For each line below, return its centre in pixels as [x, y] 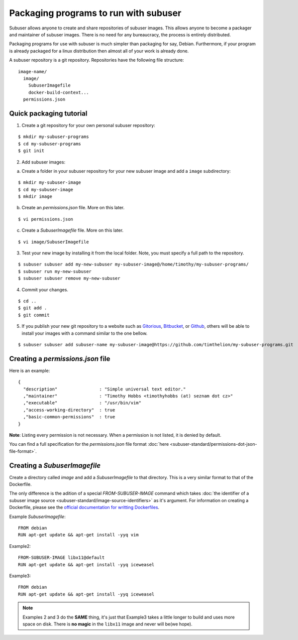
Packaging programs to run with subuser [95, 13]
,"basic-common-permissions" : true [69, 417]
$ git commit [34, 315]
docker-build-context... [58, 92]
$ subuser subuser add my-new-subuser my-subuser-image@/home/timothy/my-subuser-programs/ [133, 264]
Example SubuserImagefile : [37, 516]
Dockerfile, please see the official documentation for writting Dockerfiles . [84, 508]
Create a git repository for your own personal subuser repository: [88, 125]
